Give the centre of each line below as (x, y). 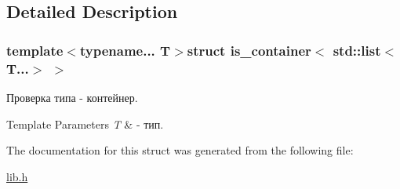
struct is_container (249, 50)
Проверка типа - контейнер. (72, 97)
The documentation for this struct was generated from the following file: (180, 150)
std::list (357, 50)
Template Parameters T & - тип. (85, 124)
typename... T (125, 50)
